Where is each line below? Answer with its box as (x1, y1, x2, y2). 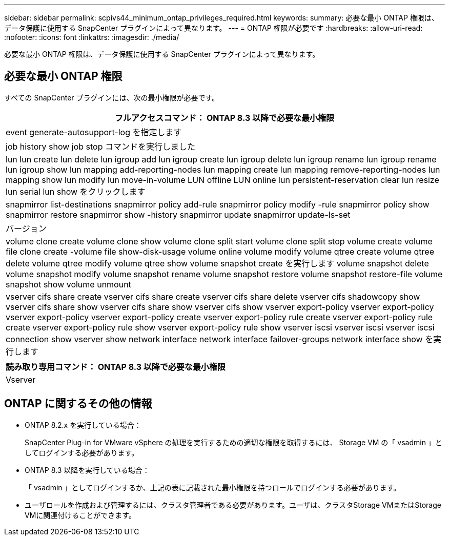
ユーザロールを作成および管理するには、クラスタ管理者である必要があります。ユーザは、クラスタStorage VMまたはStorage (25, 500, 441, 509)
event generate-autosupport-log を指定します (6, 127, 182, 137)
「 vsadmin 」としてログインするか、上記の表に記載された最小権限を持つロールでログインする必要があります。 (25, 483, 401, 492)
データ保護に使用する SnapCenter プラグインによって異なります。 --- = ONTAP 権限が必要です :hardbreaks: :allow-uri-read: (4, 24, 423, 32)
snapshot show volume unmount (6, 279, 131, 289)
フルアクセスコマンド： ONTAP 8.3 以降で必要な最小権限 (114, 112, 335, 123)
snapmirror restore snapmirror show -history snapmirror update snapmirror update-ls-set (6, 209, 351, 220)
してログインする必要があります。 (25, 448, 139, 457)
